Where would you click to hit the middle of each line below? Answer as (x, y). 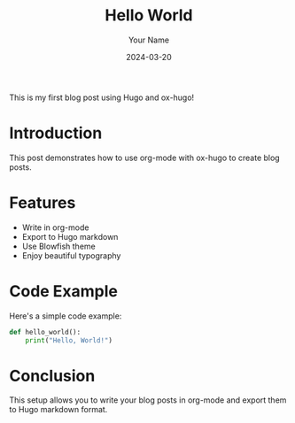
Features (43, 203)
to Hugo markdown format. (58, 410)
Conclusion (52, 376)
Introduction (56, 133)
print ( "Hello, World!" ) (69, 340)
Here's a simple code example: (66, 316)
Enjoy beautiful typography (71, 255)
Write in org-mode (55, 227)
